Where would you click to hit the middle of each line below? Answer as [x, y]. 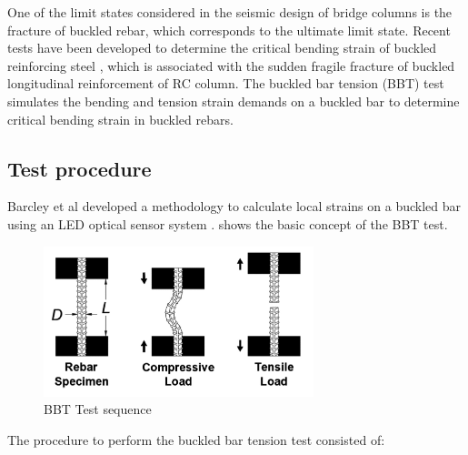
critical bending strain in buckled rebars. [120, 119]
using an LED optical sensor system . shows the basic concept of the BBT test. [228, 223]
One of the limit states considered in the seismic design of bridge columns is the [230, 12]
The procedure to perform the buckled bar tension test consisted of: [196, 439]
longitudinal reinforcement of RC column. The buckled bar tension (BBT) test [226, 83]
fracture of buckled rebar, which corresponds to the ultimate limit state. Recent [229, 30]
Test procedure [80, 168]
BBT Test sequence [98, 409]
